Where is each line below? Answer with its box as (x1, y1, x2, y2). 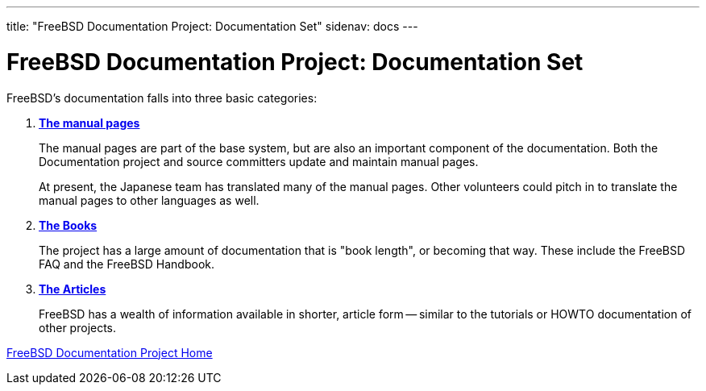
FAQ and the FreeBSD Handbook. (39, 256, 215, 271)
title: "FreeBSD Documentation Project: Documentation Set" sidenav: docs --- (6, 19, 418, 33)
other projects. (39, 320, 117, 335)
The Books (39, 218, 98, 232)
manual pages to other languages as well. (39, 193, 260, 207)
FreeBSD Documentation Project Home (6, 345, 213, 360)
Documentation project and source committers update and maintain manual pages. (39, 154, 479, 168)
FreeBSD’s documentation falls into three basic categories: (6, 90, 318, 105)
